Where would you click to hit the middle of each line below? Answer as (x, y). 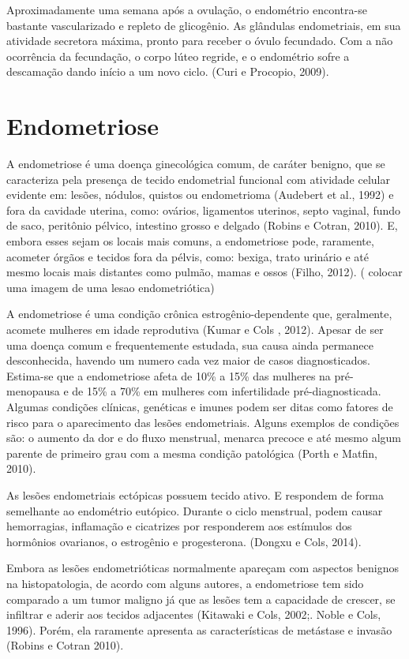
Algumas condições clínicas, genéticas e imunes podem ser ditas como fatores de (200, 406)
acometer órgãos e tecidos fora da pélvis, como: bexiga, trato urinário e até (188, 256)
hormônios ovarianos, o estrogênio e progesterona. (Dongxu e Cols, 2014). (184, 541)
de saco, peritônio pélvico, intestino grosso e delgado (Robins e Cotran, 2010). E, (202, 225)
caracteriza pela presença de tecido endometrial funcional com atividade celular (198, 179)
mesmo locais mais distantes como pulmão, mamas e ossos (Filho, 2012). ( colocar (204, 272)
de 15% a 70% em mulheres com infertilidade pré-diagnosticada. (227, 391)
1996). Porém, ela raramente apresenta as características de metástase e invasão (199, 629)
